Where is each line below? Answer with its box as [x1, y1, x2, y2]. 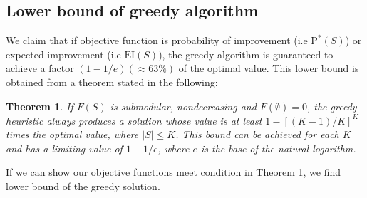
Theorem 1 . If [6, 98, 73, 113]
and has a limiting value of [6, 140, 123, 155]
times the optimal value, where [6, 127, 139, 142]
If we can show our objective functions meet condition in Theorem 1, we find [6, 165, 341, 179]
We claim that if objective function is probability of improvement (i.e [6, 33, 308, 48]
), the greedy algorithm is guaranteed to [158, 46, 334, 61]
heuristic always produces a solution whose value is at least [6, 113, 262, 127]
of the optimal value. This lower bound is [178, 61, 359, 75]
